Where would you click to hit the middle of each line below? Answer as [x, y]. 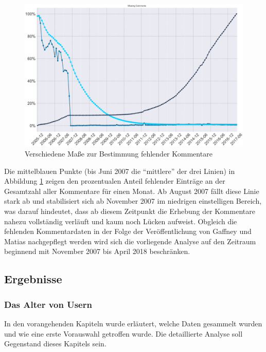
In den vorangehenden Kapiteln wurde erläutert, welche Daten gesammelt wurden [133, 323]
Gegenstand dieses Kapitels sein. [55, 344]
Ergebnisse [33, 279]
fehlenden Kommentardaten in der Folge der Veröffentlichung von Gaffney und [128, 231]
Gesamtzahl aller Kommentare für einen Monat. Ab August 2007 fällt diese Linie [132, 191]
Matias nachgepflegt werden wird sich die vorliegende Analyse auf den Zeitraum [130, 241]
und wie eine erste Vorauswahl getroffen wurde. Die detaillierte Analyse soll [123, 333]
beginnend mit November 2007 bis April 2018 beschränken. [97, 251]
